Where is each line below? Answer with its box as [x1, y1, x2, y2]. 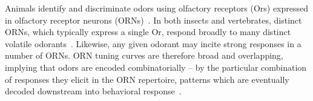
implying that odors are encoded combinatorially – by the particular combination [5, 60, 307, 73]
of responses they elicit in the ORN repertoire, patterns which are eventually [5, 73, 289, 85]
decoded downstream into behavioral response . [5, 85, 182, 97]
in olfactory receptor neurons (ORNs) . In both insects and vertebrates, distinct [5, 13, 302, 26]
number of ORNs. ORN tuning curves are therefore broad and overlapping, [5, 49, 283, 62]
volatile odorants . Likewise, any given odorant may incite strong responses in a [5, 37, 301, 50]
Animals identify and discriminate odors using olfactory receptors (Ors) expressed [5, 2, 309, 14]
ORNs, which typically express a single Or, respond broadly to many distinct [5, 25, 291, 38]
